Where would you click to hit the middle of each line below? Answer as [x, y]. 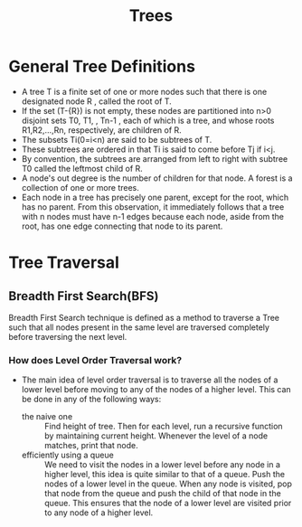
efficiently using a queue [67, 455]
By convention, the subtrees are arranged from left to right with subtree [155, 158]
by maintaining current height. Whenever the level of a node [156, 436]
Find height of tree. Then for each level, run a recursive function [163, 427]
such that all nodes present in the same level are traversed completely [139, 327]
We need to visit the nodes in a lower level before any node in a [162, 465]
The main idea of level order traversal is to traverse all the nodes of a [150, 380]
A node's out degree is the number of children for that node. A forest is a [157, 178]
